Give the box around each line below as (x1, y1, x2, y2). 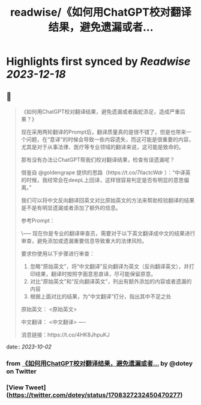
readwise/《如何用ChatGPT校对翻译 (10, 5, 192, 19)
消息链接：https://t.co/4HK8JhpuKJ (20, 331, 110, 338)
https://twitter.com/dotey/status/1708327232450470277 (8, 391, 181, 399)
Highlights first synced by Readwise (6, 55, 191, 69)
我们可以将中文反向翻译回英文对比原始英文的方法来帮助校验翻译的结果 (20, 196, 195, 204)
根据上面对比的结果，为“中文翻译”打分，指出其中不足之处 (29, 293, 172, 300)
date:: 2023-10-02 (6, 343, 52, 350)
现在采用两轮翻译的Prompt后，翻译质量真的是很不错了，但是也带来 (20, 129, 187, 135)
